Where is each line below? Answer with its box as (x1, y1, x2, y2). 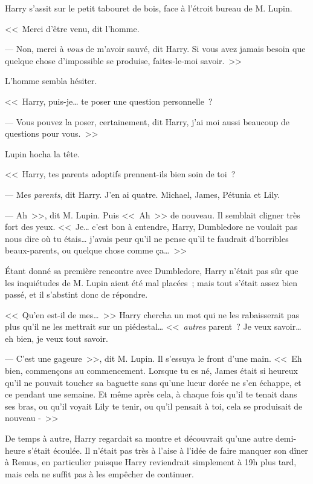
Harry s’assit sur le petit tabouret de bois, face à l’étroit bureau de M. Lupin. (5, 2, 292, 14)
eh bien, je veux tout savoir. (5, 332, 108, 344)
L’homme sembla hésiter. (5, 74, 97, 87)
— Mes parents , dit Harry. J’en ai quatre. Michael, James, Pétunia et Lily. (5, 188, 280, 200)
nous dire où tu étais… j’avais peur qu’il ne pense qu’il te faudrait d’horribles (5, 232, 289, 244)
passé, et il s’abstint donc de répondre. (5, 288, 148, 301)
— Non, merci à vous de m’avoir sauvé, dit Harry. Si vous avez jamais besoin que (5, 42, 306, 55)
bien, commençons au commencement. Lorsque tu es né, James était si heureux (5, 364, 298, 377)
